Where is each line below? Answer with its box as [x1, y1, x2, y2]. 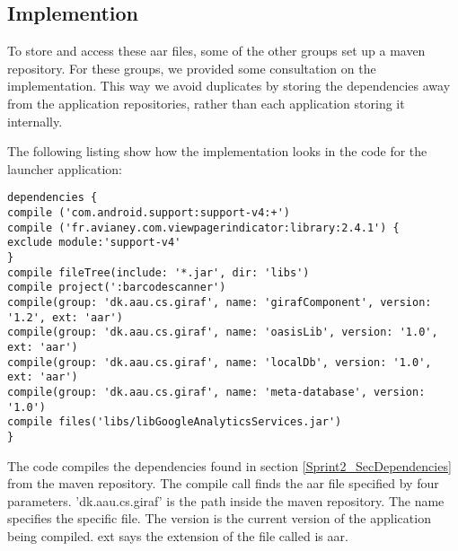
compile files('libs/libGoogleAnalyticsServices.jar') [7, 415, 342, 429]
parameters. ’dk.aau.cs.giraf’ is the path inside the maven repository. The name [7, 491, 445, 510]
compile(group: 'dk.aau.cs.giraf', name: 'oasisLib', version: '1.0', [7, 326, 438, 339]
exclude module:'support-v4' [7, 236, 181, 249]
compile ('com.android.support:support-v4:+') [7, 206, 290, 220]
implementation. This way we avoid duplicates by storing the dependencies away [7, 76, 451, 95]
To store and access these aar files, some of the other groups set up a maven [7, 41, 426, 60]
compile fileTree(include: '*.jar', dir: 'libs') [7, 266, 310, 279]
